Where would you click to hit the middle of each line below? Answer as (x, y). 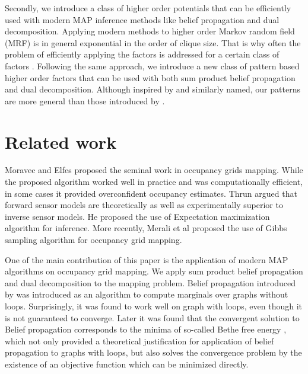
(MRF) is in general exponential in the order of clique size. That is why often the (153, 42)
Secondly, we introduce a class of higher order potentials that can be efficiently (148, 8)
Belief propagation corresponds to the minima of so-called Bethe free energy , (146, 329)
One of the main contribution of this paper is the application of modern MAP (147, 259)
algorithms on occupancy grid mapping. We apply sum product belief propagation (154, 271)
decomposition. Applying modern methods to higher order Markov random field (150, 31)
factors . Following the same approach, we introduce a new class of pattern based (152, 65)
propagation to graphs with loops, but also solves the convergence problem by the (153, 352)
